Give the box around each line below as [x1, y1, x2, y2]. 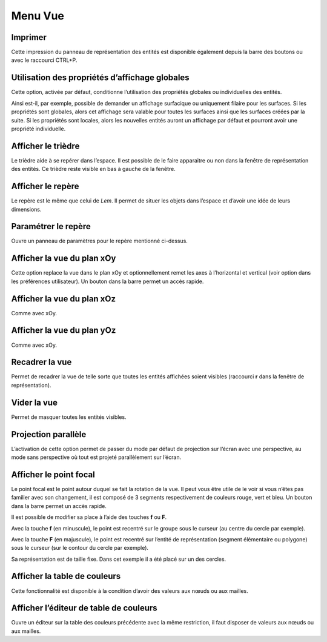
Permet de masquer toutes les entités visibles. [11, 413, 127, 421]
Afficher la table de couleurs [11, 571, 121, 581]
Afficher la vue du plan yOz [11, 325, 116, 336]
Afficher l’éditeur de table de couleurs [11, 603, 157, 614]
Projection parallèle [11, 429, 87, 440]
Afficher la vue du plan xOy [11, 253, 116, 264]
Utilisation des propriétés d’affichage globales [11, 73, 190, 83]
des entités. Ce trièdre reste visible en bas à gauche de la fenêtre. [11, 166, 176, 173]
